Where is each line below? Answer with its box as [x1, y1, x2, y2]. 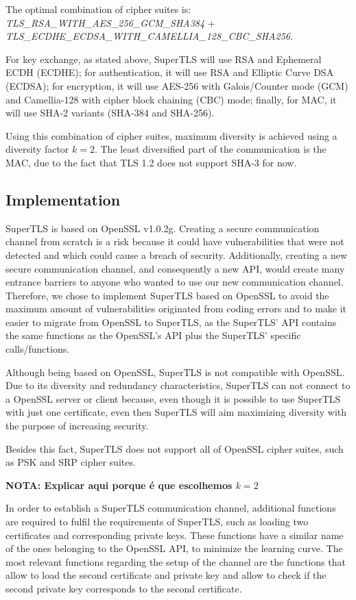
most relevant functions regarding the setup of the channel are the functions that [5, 554, 346, 568]
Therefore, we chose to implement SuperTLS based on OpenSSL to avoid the [5, 288, 329, 302]
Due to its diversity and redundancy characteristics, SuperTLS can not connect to [5, 378, 351, 392]
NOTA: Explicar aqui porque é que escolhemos [5, 477, 233, 492]
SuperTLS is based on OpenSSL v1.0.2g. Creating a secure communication [5, 221, 320, 235]
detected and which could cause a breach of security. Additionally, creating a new [5, 247, 348, 262]
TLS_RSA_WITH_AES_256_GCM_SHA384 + [5, 15, 215, 29]
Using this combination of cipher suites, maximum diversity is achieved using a [5, 128, 337, 142]
